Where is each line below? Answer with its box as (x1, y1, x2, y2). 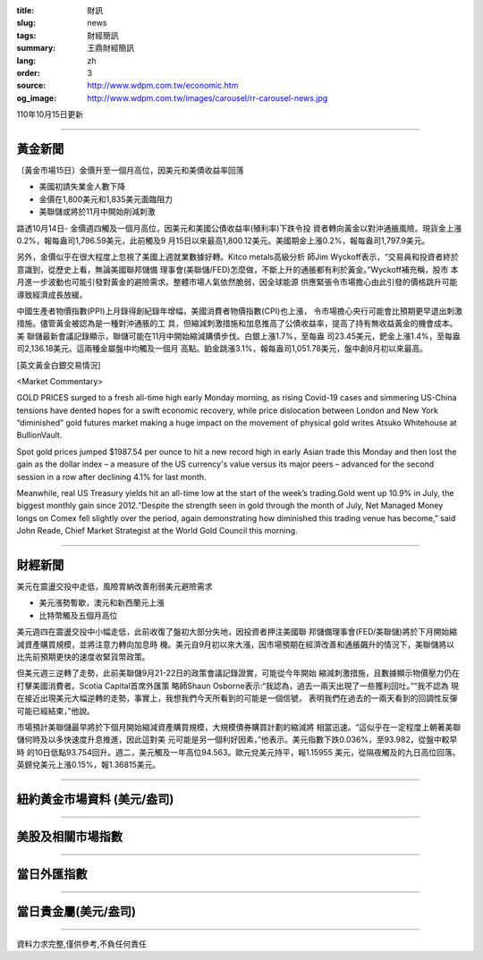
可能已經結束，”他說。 (16, 705, 96, 716)
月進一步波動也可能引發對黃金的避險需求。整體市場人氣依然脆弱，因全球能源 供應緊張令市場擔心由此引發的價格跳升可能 (16, 277, 458, 288)
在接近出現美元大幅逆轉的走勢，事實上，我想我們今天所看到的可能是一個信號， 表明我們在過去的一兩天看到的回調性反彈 (16, 693, 458, 703)
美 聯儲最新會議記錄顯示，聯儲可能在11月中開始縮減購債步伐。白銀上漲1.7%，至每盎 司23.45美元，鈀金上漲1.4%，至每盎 (16, 331, 461, 341)
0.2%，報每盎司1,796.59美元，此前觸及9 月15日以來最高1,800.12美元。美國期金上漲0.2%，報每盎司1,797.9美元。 (16, 235, 430, 246)
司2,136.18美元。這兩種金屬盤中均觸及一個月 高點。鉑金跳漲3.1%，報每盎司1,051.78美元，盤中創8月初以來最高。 (16, 343, 428, 354)
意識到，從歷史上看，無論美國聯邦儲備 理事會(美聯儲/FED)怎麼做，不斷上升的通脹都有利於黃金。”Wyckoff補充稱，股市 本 (16, 264, 460, 274)
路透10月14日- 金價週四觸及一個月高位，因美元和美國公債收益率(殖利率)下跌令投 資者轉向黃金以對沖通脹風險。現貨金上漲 (16, 223, 462, 233)
